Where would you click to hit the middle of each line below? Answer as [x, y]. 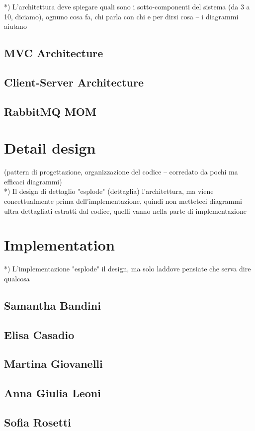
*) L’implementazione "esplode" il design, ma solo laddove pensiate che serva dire [127, 269]
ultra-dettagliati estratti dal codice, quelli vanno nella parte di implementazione [125, 211]
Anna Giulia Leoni [52, 393]
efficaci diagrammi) [33, 181]
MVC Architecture [54, 53]
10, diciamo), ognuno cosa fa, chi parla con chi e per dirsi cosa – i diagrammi [121, 16]
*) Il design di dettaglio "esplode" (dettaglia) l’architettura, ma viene [109, 191]
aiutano [15, 26]
